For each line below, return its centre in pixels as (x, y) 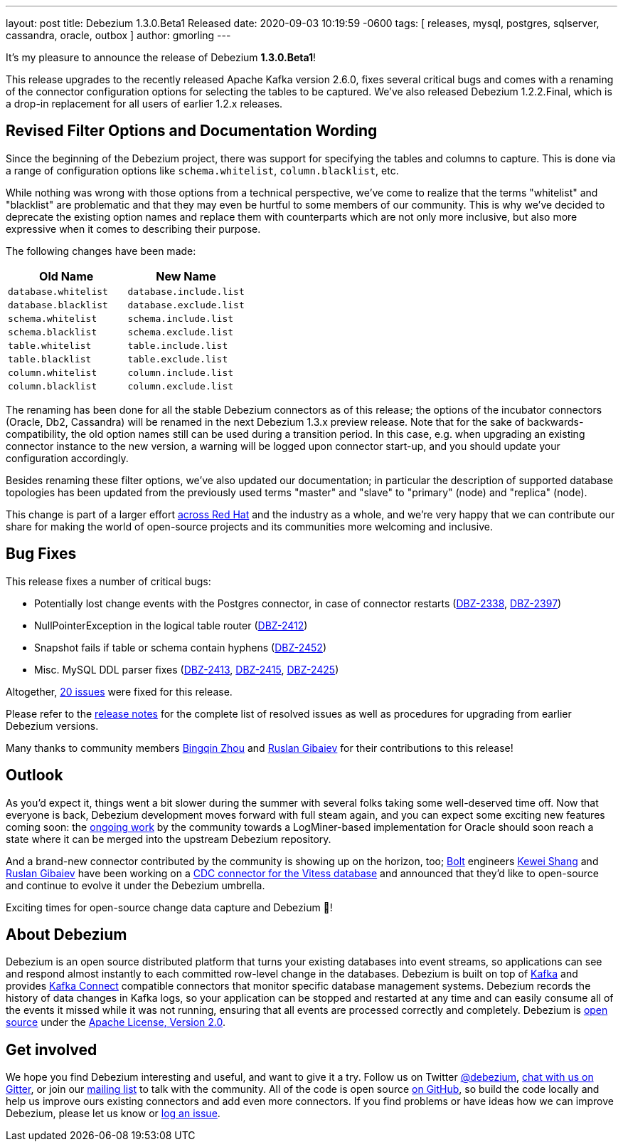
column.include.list (181, 372)
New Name (186, 276)
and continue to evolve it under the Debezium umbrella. (135, 885)
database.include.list (186, 291)
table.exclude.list (178, 359)
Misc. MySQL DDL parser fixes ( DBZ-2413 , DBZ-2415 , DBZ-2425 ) (187, 669)
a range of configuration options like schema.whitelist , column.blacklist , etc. (202, 170)
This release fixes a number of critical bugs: (108, 581)
